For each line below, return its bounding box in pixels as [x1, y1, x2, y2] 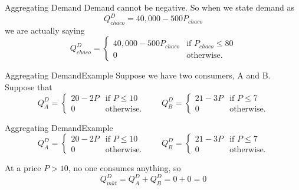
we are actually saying [5, 24, 85, 36]
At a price [5, 162, 41, 174]
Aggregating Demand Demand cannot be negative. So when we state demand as [5, 1, 294, 13]
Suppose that [5, 81, 52, 93]
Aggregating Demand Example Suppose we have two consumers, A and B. [5, 69, 271, 81]
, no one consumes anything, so [68, 162, 181, 174]
